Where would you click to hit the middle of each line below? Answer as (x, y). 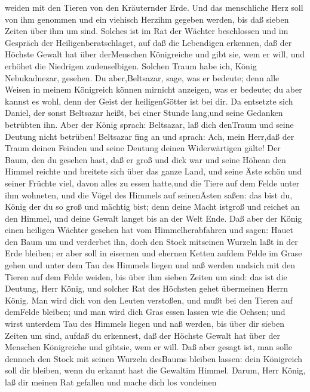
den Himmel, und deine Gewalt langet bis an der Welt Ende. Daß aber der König (154, 218)
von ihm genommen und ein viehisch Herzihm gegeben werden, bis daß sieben (147, 19)
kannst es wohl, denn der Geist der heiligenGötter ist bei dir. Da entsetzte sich (149, 101)
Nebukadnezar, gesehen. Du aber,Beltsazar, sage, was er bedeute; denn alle (142, 77)
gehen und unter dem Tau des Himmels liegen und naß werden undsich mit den (150, 265)
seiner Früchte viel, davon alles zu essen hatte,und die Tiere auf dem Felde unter (152, 183)
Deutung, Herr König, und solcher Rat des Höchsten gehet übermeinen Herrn (147, 288)
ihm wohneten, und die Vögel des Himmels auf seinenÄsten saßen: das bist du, (149, 195)
